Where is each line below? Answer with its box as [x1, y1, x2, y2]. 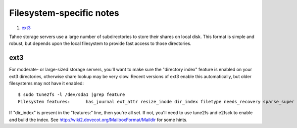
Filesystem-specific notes [9, 7, 119, 18]
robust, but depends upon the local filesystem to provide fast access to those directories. [9, 41, 192, 46]
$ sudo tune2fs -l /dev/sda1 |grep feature [18, 92, 125, 97]
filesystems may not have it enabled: [9, 81, 84, 86]
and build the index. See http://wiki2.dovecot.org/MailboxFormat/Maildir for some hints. [9, 117, 188, 123]
